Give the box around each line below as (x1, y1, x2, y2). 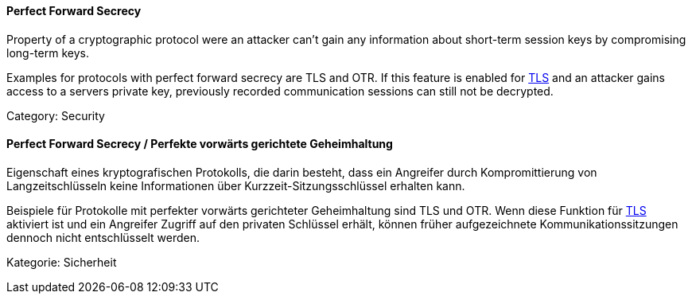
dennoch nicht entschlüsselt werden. (6, 230, 200, 244)
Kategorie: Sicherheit (6, 255, 117, 269)
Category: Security (6, 108, 105, 123)
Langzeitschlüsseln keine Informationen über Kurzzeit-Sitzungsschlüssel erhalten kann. (6, 178, 465, 193)
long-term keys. (6, 45, 89, 60)
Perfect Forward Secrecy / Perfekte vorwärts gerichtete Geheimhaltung (6, 137, 393, 151)
